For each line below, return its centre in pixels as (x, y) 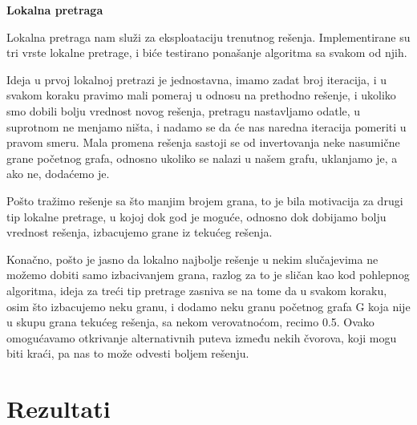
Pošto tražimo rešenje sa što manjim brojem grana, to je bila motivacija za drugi (205, 200)
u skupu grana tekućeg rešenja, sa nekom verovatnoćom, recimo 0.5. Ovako (190, 322)
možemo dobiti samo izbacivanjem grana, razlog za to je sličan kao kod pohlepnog (208, 275)
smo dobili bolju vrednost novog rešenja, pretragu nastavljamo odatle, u (184, 110)
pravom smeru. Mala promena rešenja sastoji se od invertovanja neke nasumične (203, 142)
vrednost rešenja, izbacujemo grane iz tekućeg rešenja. (140, 232)
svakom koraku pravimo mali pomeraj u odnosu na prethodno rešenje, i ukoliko (201, 95)
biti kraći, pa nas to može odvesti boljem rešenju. (128, 353)
